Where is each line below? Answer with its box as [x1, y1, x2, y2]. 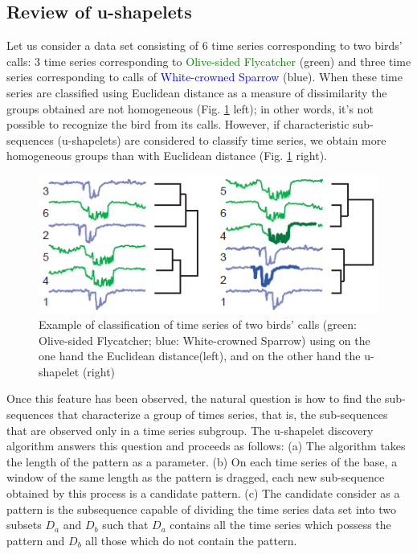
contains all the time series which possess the [170, 516, 391, 533]
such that [102, 516, 149, 533]
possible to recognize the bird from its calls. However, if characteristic [6, 116, 350, 133]
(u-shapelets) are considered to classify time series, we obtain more [57, 131, 386, 148]
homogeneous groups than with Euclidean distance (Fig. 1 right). [6, 147, 327, 164]
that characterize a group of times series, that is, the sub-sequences [57, 406, 388, 423]
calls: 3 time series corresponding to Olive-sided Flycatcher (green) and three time [6, 52, 411, 69]
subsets [6, 516, 42, 533]
